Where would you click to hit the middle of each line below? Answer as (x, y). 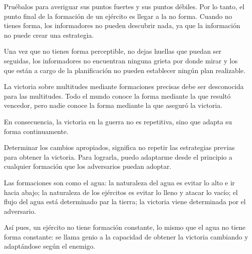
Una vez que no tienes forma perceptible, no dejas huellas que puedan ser (113, 51)
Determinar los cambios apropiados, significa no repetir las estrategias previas (119, 147)
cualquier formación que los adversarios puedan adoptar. (88, 166)
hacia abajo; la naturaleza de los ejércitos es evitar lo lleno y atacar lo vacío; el (121, 192)
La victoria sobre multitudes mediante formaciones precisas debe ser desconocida (124, 86)
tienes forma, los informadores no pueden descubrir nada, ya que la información (122, 25)
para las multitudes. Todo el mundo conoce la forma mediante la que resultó (117, 96)
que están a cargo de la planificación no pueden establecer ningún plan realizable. (125, 70)
